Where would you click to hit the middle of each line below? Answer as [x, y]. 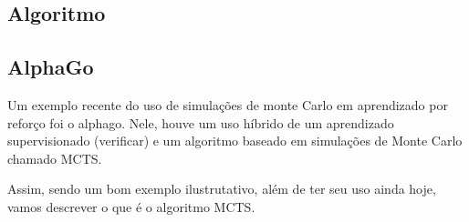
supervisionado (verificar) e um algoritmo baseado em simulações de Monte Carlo [235, 141]
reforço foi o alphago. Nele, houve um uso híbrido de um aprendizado [201, 122]
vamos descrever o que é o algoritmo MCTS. [131, 206]
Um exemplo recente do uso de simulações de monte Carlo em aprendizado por [228, 104]
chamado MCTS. [55, 158]
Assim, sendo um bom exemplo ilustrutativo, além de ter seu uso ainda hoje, [222, 189]
